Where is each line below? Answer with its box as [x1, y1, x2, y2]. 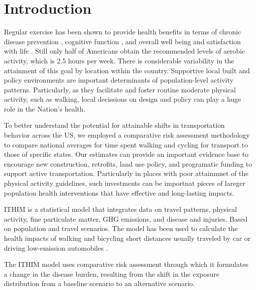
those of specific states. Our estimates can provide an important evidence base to [4, 149, 249, 159]
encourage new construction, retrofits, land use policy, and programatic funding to [4, 158, 252, 169]
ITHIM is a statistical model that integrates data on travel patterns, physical [4, 204, 237, 214]
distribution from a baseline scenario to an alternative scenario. [4, 278, 195, 289]
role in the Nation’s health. [4, 103, 86, 114]
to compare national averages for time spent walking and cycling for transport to [4, 139, 248, 149]
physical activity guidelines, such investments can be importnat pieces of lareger [4, 178, 246, 188]
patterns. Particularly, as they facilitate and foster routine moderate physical [4, 84, 236, 94]
